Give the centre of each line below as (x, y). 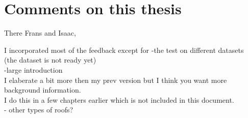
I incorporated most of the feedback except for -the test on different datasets (124, 50)
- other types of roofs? (39, 110)
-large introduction (33, 69)
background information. (43, 90)
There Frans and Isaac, (40, 33)
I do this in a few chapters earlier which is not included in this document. (119, 99)
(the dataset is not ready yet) (50, 60)
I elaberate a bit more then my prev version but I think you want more (116, 80)
